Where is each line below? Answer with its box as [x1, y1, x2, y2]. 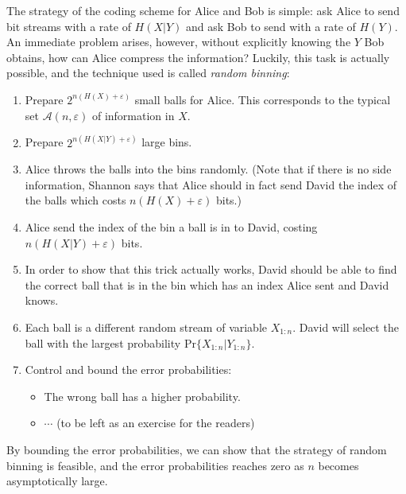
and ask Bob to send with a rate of [186, 18, 356, 34]
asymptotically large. [6, 473, 108, 489]
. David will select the [292, 318, 399, 335]
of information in [91, 107, 175, 123]
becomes [318, 457, 359, 473]
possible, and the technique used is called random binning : [6, 64, 290, 81]
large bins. [141, 134, 192, 150]
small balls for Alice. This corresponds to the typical [134, 91, 391, 107]
